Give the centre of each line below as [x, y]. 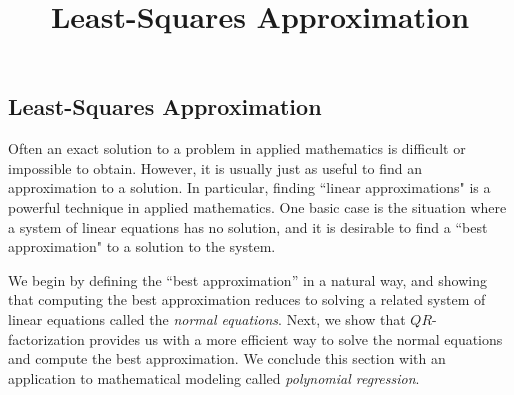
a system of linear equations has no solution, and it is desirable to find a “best [248, 226]
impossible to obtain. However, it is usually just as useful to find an [215, 167]
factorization [46, 338]
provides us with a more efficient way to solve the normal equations [296, 338]
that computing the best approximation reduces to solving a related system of [247, 299]
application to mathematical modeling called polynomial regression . [214, 377]
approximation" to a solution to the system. [142, 246]
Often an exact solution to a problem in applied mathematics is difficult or [237, 148]
